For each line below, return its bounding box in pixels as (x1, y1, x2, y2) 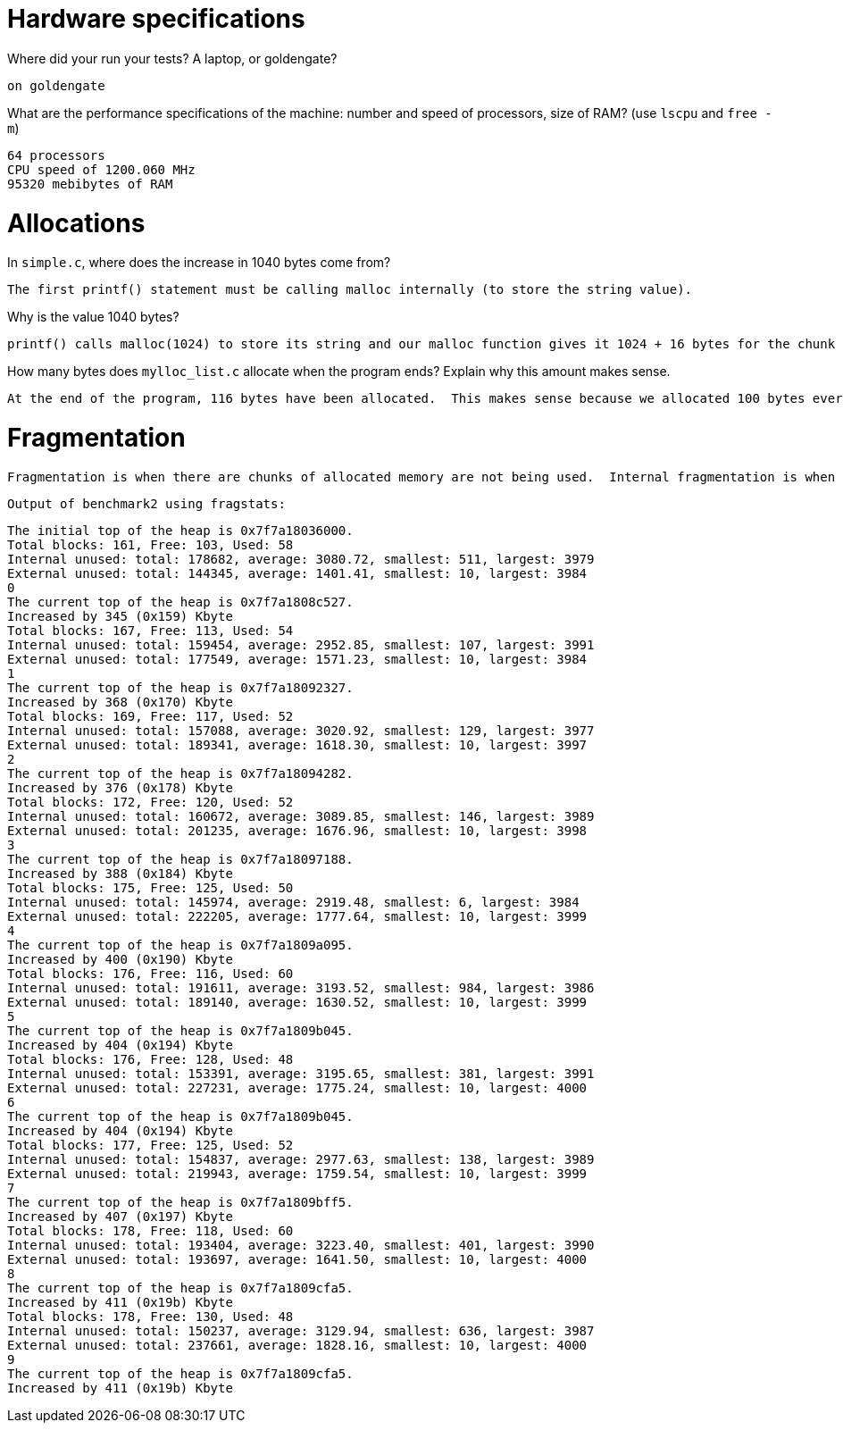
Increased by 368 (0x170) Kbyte (7, 694, 233, 709)
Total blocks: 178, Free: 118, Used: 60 (7, 1223, 294, 1238)
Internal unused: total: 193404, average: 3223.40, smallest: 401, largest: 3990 (7, 1237, 595, 1252)
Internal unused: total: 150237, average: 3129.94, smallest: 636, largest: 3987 (7, 1323, 595, 1338)
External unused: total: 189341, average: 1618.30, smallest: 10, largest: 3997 (7, 737, 588, 752)
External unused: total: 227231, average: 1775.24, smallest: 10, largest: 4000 (7, 1080, 588, 1095)
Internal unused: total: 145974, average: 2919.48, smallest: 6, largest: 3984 (7, 894, 580, 909)
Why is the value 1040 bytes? (7, 309, 179, 325)
